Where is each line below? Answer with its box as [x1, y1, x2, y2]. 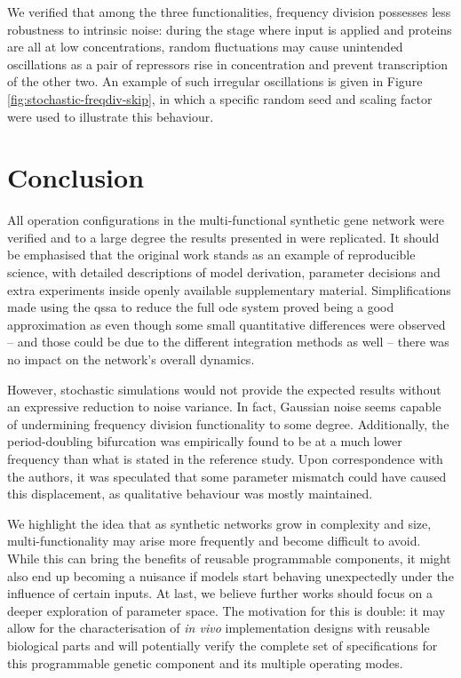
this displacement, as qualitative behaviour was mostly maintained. [7, 484, 373, 503]
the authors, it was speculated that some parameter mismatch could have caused [7, 467, 447, 485]
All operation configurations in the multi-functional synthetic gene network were [7, 211, 444, 229]
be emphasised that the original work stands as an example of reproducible [7, 245, 416, 264]
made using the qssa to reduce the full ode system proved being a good [7, 298, 394, 316]
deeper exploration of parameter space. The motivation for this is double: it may [7, 601, 446, 619]
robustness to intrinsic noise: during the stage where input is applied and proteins [7, 20, 452, 38]
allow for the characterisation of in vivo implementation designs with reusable [7, 618, 430, 637]
